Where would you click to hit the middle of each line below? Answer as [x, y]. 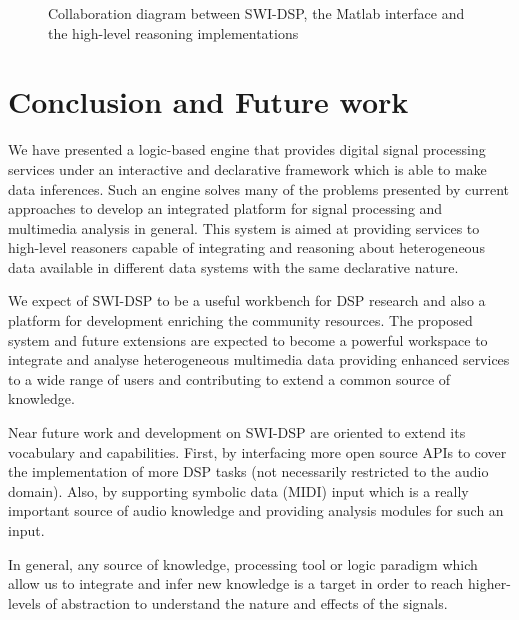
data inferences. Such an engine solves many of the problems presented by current [259, 188]
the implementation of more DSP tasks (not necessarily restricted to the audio [248, 471]
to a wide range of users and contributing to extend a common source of [229, 378]
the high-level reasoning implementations [173, 32]
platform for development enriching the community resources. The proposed [240, 320]
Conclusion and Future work [208, 101]
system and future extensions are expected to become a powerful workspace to [248, 339]
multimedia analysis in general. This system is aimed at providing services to [244, 227]
